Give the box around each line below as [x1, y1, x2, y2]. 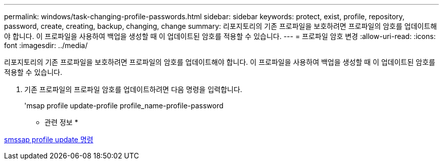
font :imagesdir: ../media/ [4, 41, 88, 50]
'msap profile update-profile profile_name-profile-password [24, 101, 224, 110]
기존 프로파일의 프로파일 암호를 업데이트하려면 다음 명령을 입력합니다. [24, 85, 242, 94]
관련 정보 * [45, 118, 78, 127]
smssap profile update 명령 [4, 135, 94, 144]
